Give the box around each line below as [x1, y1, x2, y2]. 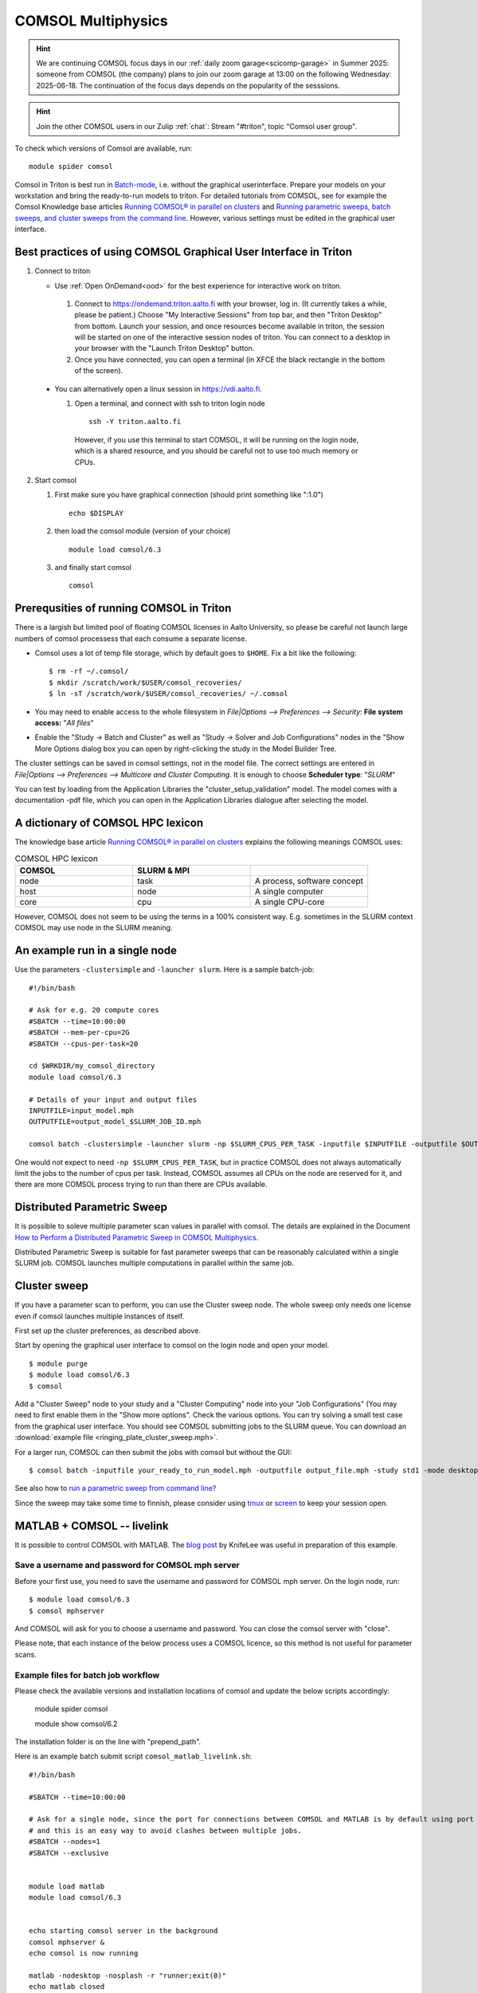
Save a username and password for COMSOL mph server [14, 1559, 241, 1570]
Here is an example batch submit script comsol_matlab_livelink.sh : [14, 1751, 253, 1761]
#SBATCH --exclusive [29, 1848, 109, 1857]
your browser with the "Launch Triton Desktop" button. [74, 344, 255, 353]
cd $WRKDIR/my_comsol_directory [29, 1061, 155, 1071]
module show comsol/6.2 [34, 1719, 118, 1728]
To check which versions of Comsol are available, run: [14, 143, 193, 153]
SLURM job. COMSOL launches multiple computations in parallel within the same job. [14, 1258, 294, 1268]
